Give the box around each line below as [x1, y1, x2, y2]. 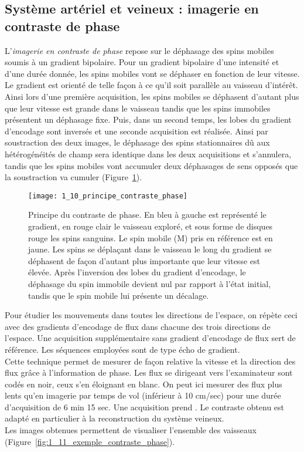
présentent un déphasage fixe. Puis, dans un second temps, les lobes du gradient [5, 113, 292, 126]
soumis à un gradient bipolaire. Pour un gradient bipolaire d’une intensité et [5, 56, 279, 68]
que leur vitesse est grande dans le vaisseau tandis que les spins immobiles [5, 102, 271, 114]
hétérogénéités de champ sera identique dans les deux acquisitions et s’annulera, [5, 147, 292, 160]
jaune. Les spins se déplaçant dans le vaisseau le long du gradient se [28, 243, 272, 255]
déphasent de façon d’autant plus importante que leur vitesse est [28, 254, 260, 267]
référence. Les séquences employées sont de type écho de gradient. [5, 343, 240, 355]
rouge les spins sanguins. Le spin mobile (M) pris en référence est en [28, 231, 273, 244]
